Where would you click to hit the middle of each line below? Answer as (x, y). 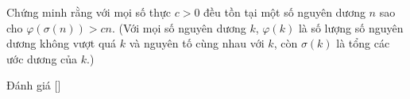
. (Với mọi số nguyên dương (179, 27)
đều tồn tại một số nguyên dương (284, 12)
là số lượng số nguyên (351, 27)
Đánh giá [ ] (34, 85)
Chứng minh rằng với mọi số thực (89, 12)
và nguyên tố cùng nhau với (197, 43)
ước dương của (42, 58)
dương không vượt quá (62, 43)
